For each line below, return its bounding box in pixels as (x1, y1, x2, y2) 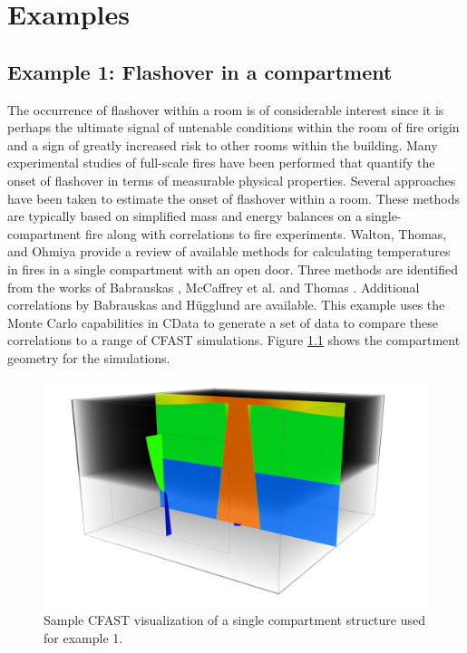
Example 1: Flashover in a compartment (7, 57, 393, 85)
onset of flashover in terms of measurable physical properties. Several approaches (7, 170, 456, 189)
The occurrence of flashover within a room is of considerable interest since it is (7, 100, 444, 119)
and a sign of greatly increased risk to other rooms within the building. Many (7, 135, 438, 154)
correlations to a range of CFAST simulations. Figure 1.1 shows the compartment (7, 331, 461, 350)
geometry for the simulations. (7, 348, 170, 367)
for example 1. (44, 628, 123, 647)
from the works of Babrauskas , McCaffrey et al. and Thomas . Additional (7, 277, 420, 296)
